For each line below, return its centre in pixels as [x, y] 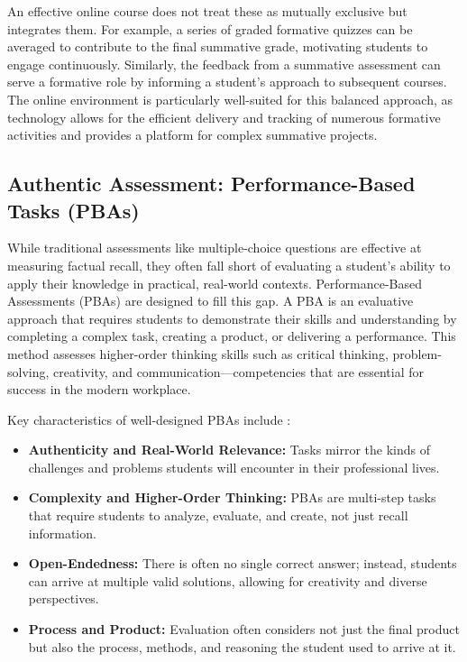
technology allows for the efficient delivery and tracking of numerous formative [224, 117]
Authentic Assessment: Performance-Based [211, 184]
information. [62, 533]
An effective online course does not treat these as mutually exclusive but [207, 11]
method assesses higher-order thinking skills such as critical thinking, [198, 353]
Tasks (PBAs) [73, 210]
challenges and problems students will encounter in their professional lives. [234, 467]
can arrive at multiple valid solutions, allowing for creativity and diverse [228, 580]
